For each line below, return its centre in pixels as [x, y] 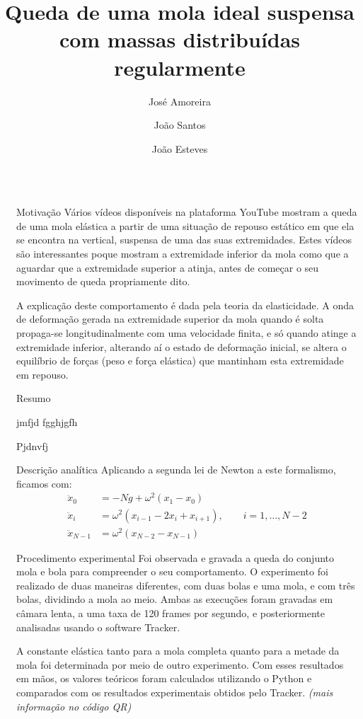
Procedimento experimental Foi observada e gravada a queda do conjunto [175, 557]
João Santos [180, 125]
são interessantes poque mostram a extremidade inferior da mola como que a [183, 254]
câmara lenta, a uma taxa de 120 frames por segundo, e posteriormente [171, 613]
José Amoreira [180, 101]
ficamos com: [44, 483]
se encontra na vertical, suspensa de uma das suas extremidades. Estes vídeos [184, 240]
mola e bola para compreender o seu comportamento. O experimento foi [172, 571]
